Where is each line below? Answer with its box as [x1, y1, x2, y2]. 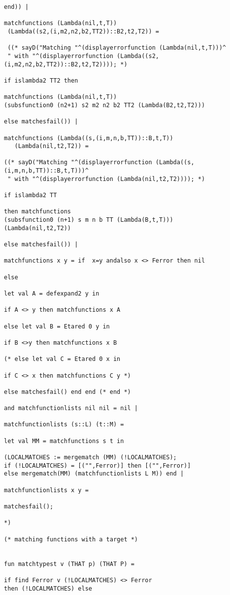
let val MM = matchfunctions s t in [4, 437, 124, 445]
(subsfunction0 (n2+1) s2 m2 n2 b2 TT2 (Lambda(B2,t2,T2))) [4, 101, 205, 109]
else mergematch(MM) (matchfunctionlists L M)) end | [4, 470, 184, 477]
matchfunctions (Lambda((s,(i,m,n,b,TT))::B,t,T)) [4, 134, 173, 142]
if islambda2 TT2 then [4, 77, 78, 84]
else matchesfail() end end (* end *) [4, 388, 131, 395]
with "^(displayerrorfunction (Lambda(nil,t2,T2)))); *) [14, 175, 205, 182]
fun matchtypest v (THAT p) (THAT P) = [4, 560, 134, 567]
